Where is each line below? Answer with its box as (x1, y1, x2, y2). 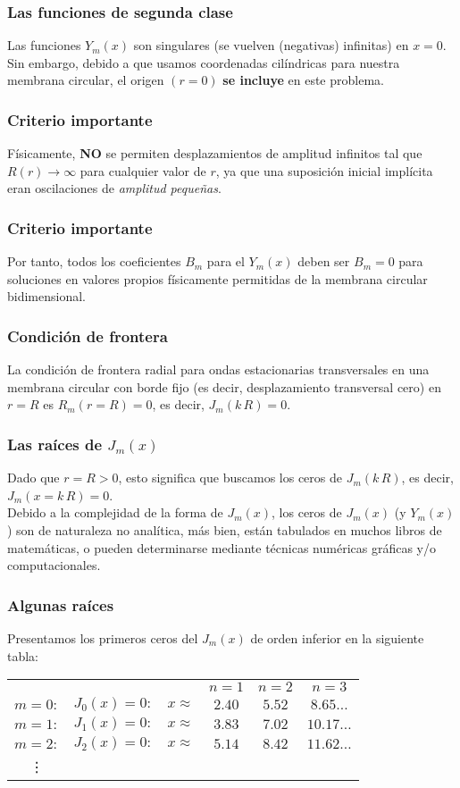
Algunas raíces (7, 593, 114, 616)
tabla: (7, 646, 39, 665)
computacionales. (7, 556, 101, 574)
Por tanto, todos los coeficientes (7, 252, 181, 271)
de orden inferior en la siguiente (250, 629, 424, 647)
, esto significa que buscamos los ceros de (118, 468, 342, 487)
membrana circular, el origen (7, 71, 164, 89)
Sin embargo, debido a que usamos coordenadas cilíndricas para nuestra (7, 53, 400, 71)
